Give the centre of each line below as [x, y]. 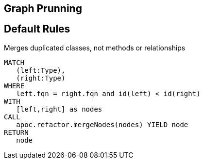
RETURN [16, 132]
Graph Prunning [43, 8]
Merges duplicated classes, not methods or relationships [95, 48]
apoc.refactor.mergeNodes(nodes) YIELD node [102, 124]
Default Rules [37, 29]
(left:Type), [41, 70]
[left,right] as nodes [59, 109]
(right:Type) [41, 78]
